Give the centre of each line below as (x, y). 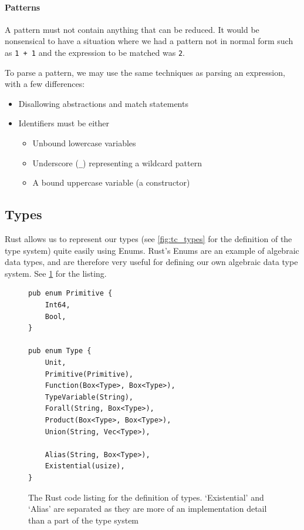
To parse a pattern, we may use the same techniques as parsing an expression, (145, 72)
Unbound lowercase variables (84, 143)
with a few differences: (45, 84)
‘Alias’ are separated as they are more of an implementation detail (148, 509)
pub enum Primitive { (70, 293)
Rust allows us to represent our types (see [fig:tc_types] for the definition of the (148, 239)
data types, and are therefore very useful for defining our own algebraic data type (151, 262)
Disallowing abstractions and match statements (103, 103)
